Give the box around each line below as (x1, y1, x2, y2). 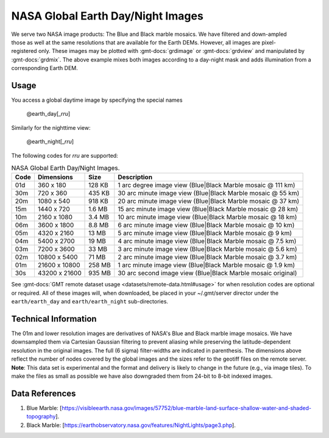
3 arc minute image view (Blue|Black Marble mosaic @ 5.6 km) (118, 245, 297, 253)
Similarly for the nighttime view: (11, 124, 91, 131)
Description (118, 173, 152, 182)
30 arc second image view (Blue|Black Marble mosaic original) (118, 269, 297, 277)
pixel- (261, 38, 277, 46)
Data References (11, 388, 76, 398)
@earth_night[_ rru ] (26, 138, 74, 146)
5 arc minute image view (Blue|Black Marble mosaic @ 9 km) (118, 229, 292, 238)
